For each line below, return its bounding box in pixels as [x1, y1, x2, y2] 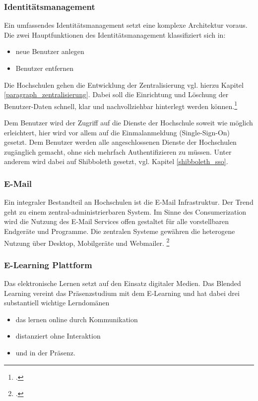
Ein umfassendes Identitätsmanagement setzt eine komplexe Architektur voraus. [4, 20, 248, 30]
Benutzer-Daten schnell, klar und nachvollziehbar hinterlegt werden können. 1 [4, 99, 238, 111]
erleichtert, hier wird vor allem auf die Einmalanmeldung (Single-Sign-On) [4, 127, 230, 137]
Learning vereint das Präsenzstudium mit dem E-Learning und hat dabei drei [4, 287, 240, 298]
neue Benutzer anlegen [15, 46, 84, 57]
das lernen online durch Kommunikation [15, 314, 138, 324]
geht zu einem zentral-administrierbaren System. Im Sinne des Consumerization [4, 206, 247, 217]
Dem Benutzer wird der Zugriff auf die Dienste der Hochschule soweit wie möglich [4, 117, 253, 128]
